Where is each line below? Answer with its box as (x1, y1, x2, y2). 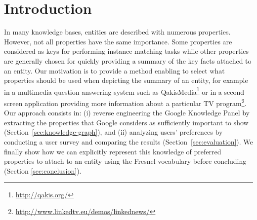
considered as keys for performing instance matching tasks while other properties (4, 46, 249, 56)
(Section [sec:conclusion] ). (4, 165, 82, 176)
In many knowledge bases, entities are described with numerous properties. (4, 27, 231, 37)
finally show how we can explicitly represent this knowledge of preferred (4, 146, 221, 156)
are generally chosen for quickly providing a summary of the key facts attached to (4, 55, 252, 66)
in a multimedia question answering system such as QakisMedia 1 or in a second (4, 85, 245, 97)
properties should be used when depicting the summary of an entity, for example (4, 75, 248, 85)
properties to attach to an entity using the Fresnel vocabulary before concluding (4, 156, 247, 166)
